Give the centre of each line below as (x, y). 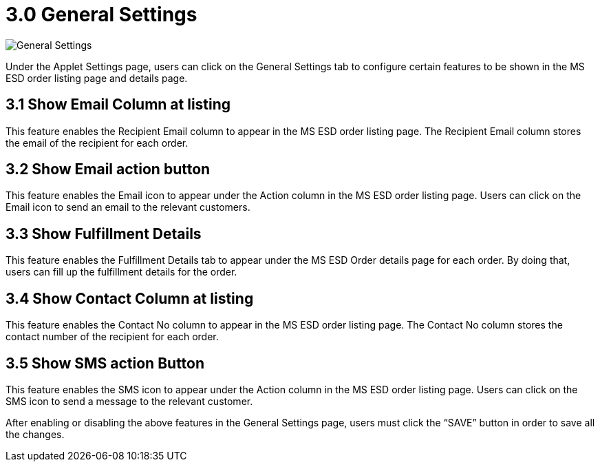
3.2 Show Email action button (108, 169)
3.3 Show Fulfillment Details (104, 233)
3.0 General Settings (101, 14)
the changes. (35, 434)
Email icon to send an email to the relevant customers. (128, 207)
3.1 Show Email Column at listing (118, 105)
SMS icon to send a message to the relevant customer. (129, 401)
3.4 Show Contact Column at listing (130, 298)
